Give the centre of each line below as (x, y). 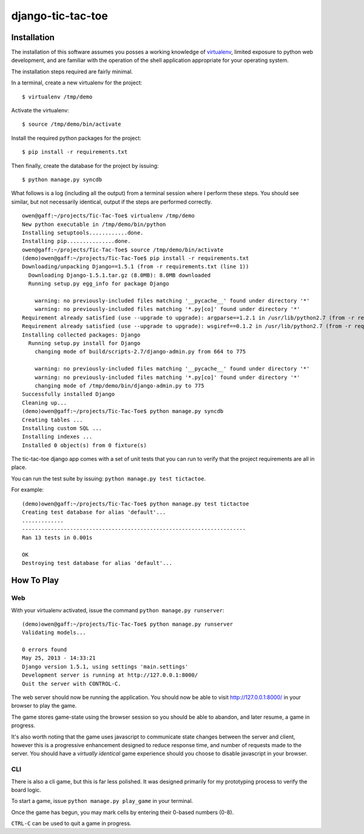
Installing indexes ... (57, 437)
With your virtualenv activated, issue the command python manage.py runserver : (118, 610)
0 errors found (45, 650)
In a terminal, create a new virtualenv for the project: (77, 83)
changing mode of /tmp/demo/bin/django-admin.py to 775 (119, 385)
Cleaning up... (45, 403)
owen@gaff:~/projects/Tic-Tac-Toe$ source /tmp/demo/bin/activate (123, 250)
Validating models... (54, 633)
